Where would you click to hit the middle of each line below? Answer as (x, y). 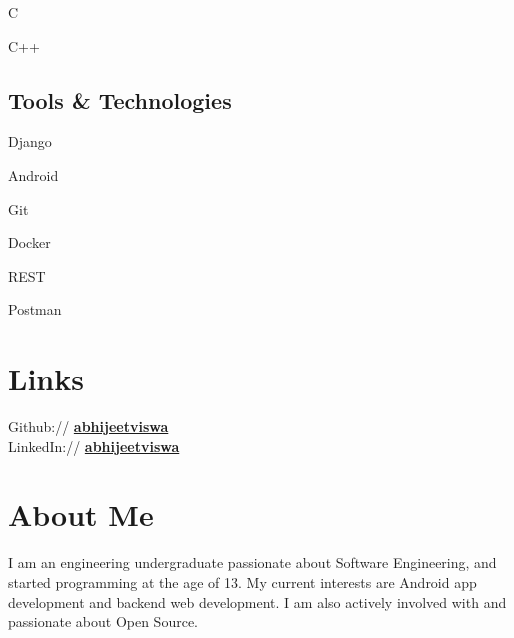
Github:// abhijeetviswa (88, 426)
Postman (35, 309)
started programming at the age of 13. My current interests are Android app (242, 581)
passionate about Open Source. (103, 621)
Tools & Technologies (120, 99)
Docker (29, 242)
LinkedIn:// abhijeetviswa (94, 445)
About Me (81, 514)
